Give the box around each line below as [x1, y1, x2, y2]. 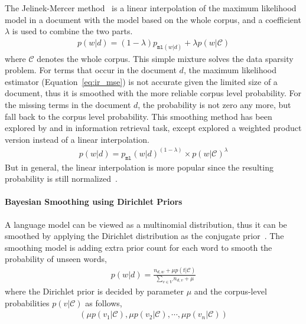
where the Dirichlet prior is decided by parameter [5, 285, 184, 297]
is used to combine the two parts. [12, 25, 133, 37]
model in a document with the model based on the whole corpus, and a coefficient [5, 13, 301, 25]
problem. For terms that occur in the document [5, 64, 177, 76]
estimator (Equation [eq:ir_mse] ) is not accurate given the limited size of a [5, 75, 278, 87]
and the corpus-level [194, 285, 267, 297]
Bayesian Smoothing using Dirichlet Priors [5, 195, 183, 208]
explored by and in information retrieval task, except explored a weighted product [5, 122, 302, 134]
